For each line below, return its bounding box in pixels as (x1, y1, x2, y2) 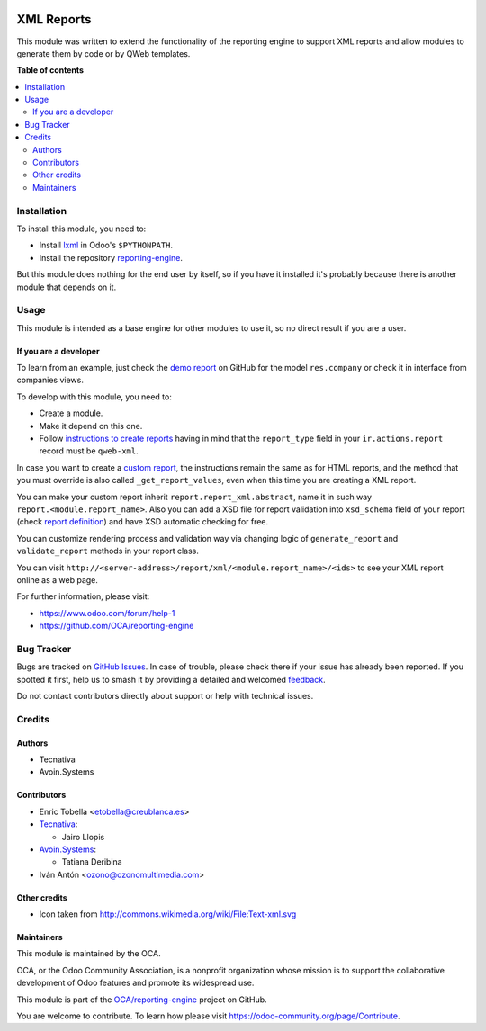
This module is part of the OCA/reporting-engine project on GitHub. (16, 994, 267, 1005)
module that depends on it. (16, 282, 117, 292)
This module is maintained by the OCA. (16, 948, 161, 959)
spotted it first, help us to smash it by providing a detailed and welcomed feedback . (16, 674, 326, 685)
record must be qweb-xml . (39, 445, 139, 456)
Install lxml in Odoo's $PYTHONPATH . (39, 239, 174, 251)
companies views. (16, 374, 85, 386)
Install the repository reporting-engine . (39, 252, 184, 263)
